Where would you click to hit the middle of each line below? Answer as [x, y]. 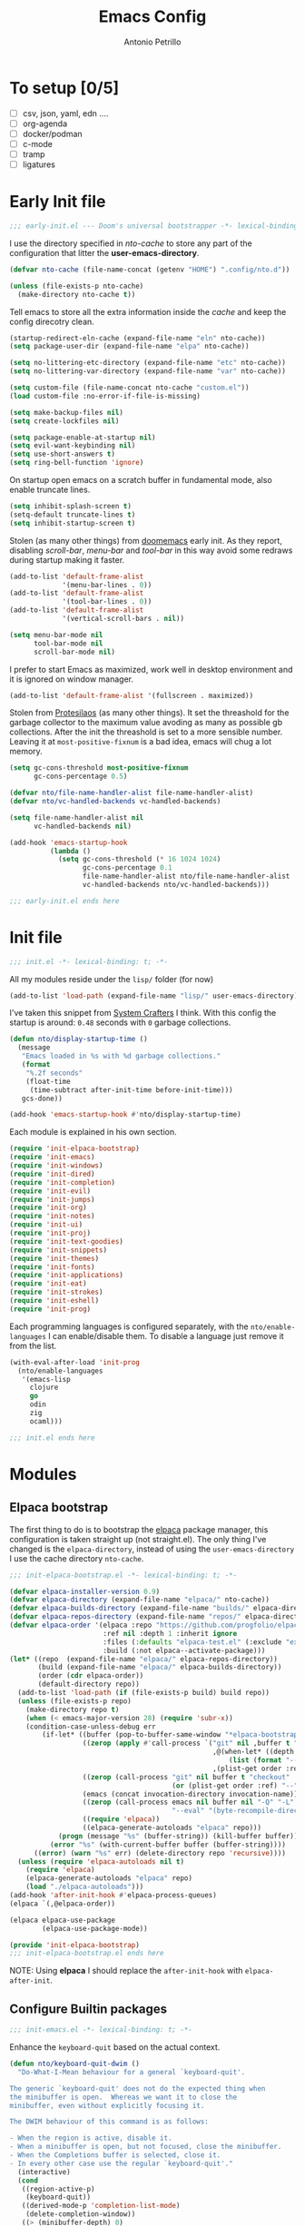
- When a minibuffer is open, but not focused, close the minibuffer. [146, 2147]
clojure [44, 1388]
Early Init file [58, 202]
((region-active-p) [58, 2189]
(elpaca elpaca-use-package [63, 1920]
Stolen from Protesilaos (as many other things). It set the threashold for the [149, 713]
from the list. [33, 1345]
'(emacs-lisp [46, 1379]
